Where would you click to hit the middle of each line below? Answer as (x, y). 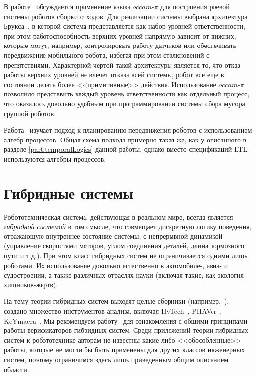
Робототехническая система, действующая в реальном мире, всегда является (119, 216)
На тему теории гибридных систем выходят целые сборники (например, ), (117, 301)
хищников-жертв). (31, 284)
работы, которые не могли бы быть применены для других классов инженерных (125, 350)
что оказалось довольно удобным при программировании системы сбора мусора (125, 103)
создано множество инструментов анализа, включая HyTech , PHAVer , (113, 310)
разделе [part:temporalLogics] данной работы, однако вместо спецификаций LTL (126, 149)
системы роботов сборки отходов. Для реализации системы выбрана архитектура (126, 16)
